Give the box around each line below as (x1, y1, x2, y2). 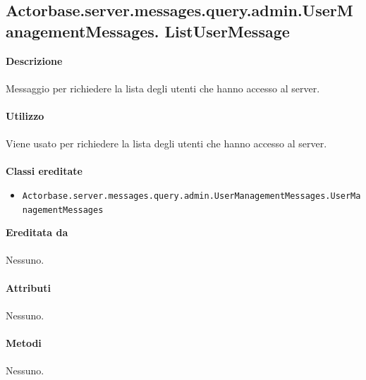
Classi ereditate (6, 164, 83, 178)
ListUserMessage (164, 20, 290, 42)
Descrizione (6, 53, 63, 68)
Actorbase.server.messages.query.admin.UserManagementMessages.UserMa (22, 190, 361, 201)
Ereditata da (6, 225, 68, 240)
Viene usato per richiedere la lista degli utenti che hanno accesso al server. (6, 136, 327, 151)
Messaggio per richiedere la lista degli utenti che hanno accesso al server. (6, 80, 320, 95)
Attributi (6, 280, 51, 295)
